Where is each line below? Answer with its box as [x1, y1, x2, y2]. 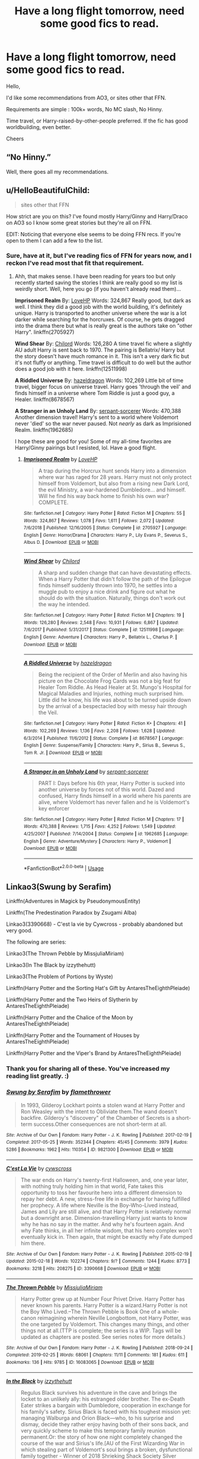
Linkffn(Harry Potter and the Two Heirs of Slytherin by [6, 996, 138, 1003]
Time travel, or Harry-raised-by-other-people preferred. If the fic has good [6, 117, 188, 124]
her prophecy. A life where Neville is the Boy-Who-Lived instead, [20, 1201, 179, 1208]
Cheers [6, 135, 24, 142]
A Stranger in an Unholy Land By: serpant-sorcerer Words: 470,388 [14, 407, 182, 414]
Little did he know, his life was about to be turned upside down [38, 696, 191, 703]
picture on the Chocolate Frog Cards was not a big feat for [38, 677, 181, 685]
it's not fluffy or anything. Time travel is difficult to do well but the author [14, 359, 192, 366]
